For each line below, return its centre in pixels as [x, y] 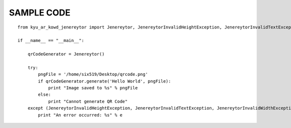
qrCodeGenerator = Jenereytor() [66, 54]
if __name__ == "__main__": [51, 41]
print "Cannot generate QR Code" [88, 101]
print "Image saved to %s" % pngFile [93, 88]
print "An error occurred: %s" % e [80, 115]
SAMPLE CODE [40, 13]
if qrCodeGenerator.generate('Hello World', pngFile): [105, 81]
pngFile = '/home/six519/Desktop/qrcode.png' [93, 74]
